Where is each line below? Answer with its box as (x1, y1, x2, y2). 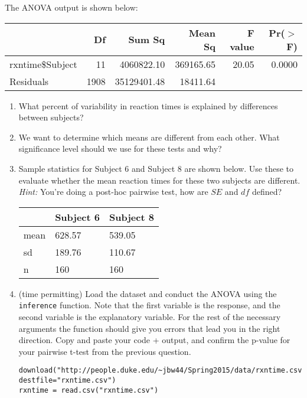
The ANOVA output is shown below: (5, 1, 138, 13)
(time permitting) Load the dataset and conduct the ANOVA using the (18, 287, 277, 299)
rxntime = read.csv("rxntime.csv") (18, 386, 159, 394)
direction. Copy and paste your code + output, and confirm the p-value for (18, 334, 290, 346)
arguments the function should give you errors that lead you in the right (18, 322, 280, 334)
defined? (252, 185, 282, 198)
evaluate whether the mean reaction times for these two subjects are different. (18, 174, 301, 186)
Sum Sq (128, 32, 165, 47)
